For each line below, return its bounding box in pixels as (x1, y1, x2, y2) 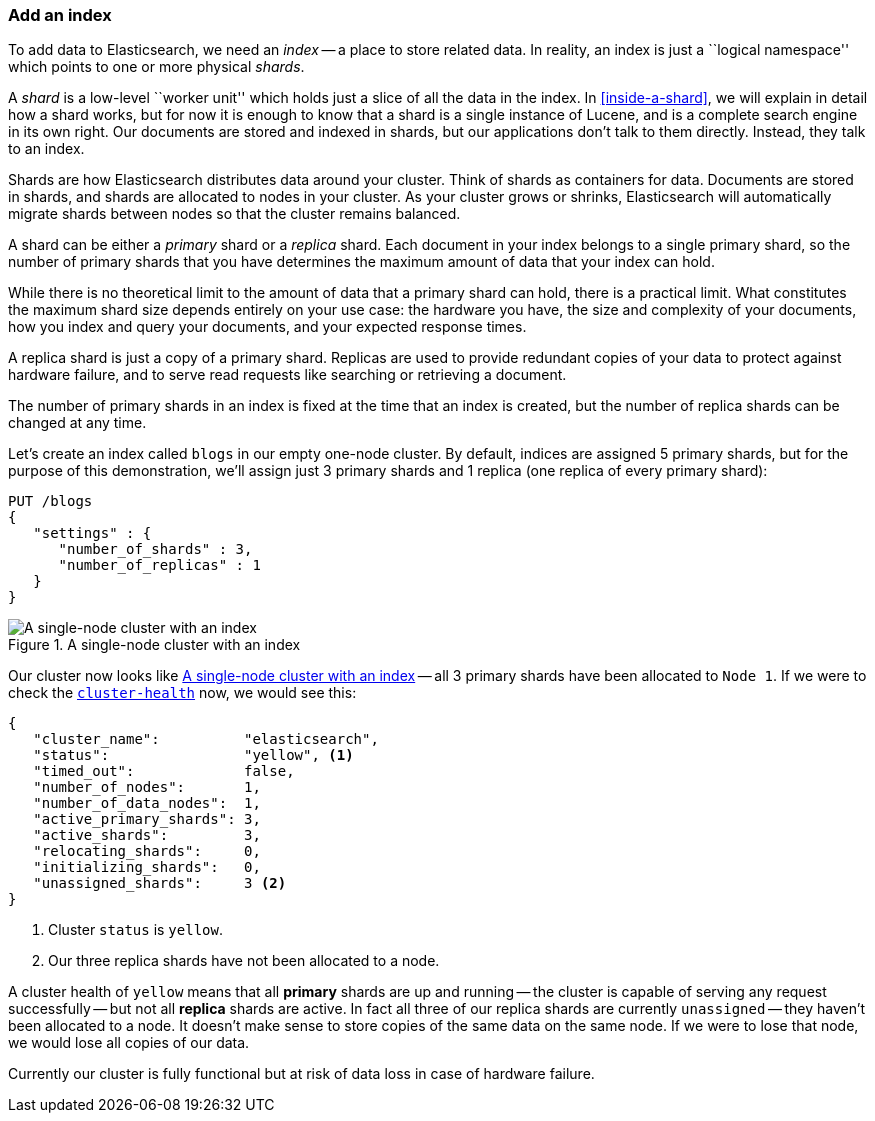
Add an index (8, 5, 112, 25)
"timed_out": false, (33, 763, 295, 780)
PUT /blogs (8, 493, 93, 510)
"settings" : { (33, 525, 152, 542)
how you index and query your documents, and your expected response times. (8, 318, 527, 336)
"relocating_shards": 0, (33, 843, 261, 860)
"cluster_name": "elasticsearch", (33, 731, 379, 748)
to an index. (8, 140, 85, 158)
